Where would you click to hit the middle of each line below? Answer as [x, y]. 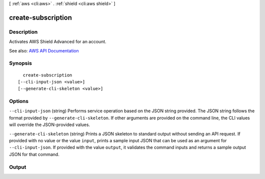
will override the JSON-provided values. [50, 125]
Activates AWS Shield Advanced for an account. [58, 42]
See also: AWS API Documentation [44, 51]
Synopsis [20, 63]
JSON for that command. [34, 154]
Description [23, 32]
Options [19, 102]
